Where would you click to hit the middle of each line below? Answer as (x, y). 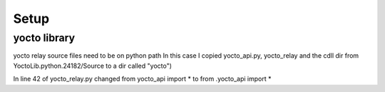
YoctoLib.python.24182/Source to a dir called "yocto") (93, 66)
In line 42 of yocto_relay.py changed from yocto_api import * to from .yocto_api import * (142, 79)
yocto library (44, 38)
